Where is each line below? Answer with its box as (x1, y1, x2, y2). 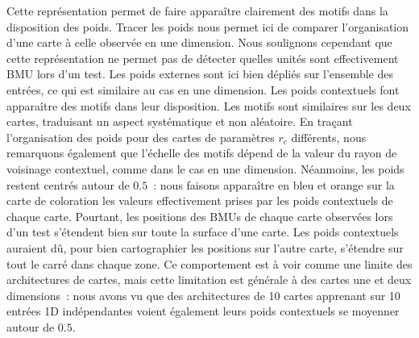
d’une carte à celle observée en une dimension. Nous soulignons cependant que (6, 34, 392, 51)
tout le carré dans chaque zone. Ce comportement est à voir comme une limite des (6, 255, 413, 272)
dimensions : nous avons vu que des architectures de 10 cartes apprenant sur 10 (6, 286, 400, 303)
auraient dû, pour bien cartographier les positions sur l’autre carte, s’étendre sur (6, 239, 404, 256)
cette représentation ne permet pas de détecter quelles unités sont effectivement (6, 49, 399, 66)
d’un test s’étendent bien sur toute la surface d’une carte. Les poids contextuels (6, 223, 399, 240)
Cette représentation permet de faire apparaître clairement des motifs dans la (6, 2, 388, 19)
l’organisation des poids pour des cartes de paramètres (6, 128, 275, 145)
